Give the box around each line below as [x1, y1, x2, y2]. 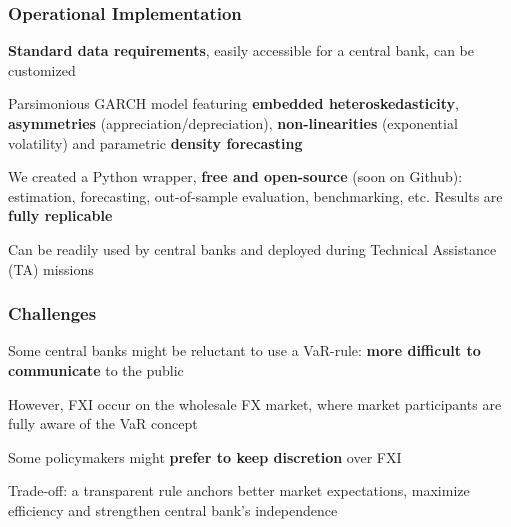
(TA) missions [8, 258, 94, 279]
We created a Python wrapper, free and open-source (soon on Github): [8, 166, 463, 187]
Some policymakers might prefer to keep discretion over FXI [8, 446, 402, 467]
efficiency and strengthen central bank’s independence [8, 499, 338, 520]
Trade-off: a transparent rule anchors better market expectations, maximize [8, 480, 470, 501]
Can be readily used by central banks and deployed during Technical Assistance [8, 238, 497, 259]
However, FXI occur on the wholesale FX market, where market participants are [8, 393, 502, 414]
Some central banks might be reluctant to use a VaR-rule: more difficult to [8, 340, 481, 361]
